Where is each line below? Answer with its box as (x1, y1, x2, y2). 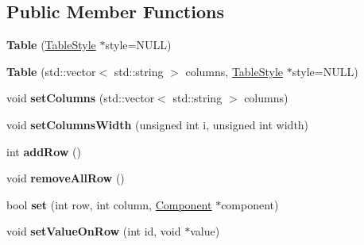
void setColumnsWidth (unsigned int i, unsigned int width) (6, 116, 309, 132)
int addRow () (6, 143, 82, 159)
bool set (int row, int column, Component (6, 196, 212, 212)
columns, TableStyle (185, 63, 284, 79)
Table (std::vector (6, 63, 96, 79)
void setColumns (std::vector (6, 90, 155, 106)
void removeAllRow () (6, 170, 125, 186)
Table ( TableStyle (6, 36, 96, 53)
